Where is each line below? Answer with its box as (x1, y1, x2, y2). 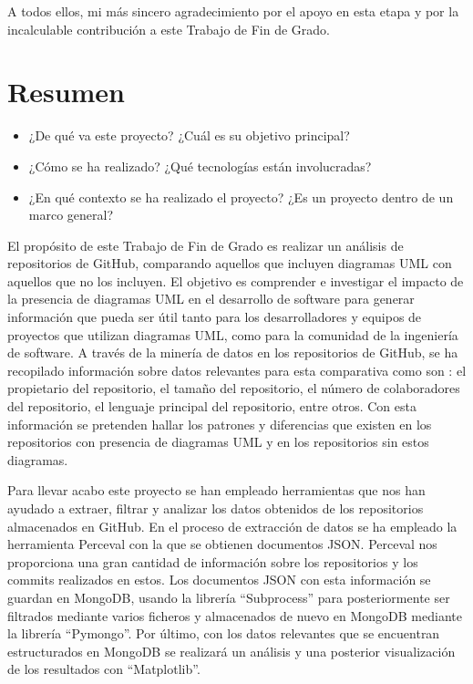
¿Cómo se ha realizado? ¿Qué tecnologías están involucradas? (28, 156, 372, 175)
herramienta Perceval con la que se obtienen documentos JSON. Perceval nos (7, 534, 437, 554)
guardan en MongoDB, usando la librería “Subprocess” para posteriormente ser (7, 587, 450, 606)
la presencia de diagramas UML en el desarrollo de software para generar (7, 289, 415, 308)
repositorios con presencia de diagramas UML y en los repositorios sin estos (7, 432, 429, 451)
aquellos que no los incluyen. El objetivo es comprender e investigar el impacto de (7, 271, 464, 290)
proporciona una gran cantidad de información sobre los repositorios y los (7, 552, 418, 571)
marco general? (28, 205, 114, 224)
